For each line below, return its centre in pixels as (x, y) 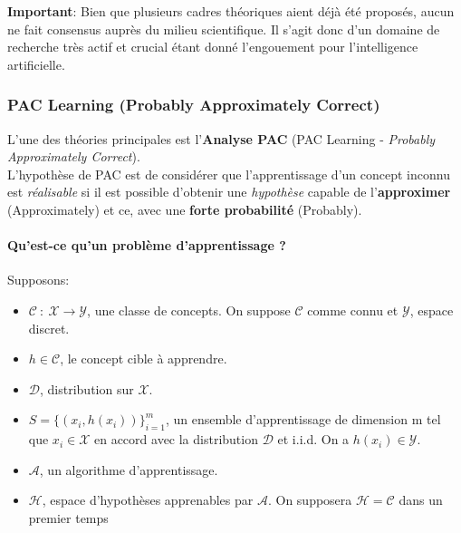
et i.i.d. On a (313, 439)
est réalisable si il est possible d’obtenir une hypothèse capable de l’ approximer (229, 192)
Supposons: (38, 280)
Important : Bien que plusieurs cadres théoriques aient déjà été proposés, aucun (231, 11)
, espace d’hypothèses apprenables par (148, 500)
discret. (49, 328)
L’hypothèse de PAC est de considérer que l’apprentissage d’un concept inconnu (229, 174)
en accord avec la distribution (176, 439)
